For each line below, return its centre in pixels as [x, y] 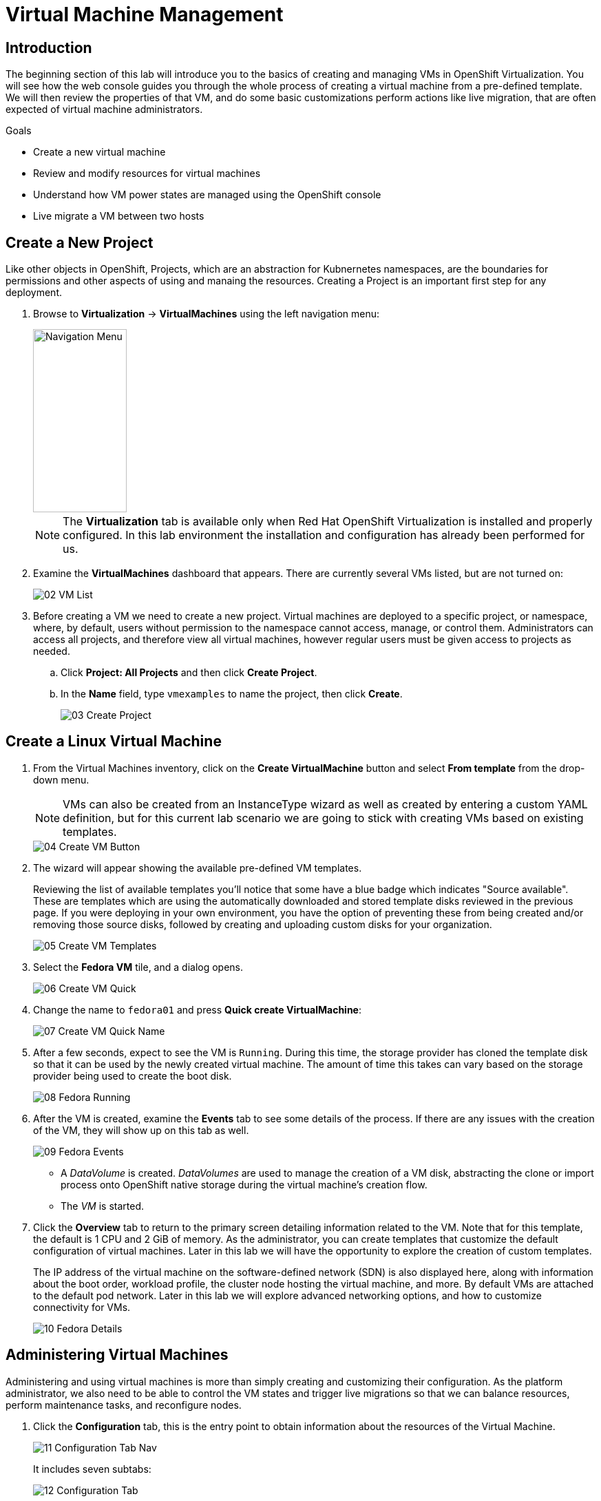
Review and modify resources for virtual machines [147, 174]
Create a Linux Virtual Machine [114, 742]
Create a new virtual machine [99, 152]
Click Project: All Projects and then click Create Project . [189, 673]
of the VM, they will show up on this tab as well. [141, 1130]
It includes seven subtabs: [92, 1469]
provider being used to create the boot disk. [133, 1075]
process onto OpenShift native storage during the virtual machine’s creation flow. [244, 1184]
